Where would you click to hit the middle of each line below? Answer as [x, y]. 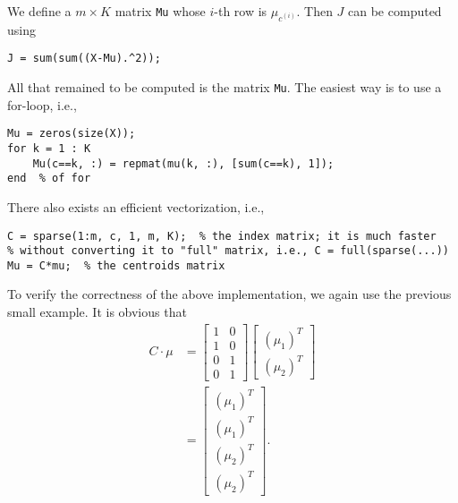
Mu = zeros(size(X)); [72, 134]
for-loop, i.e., [42, 104]
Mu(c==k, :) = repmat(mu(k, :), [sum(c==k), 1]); [183, 163]
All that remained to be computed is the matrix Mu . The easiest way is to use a [225, 87]
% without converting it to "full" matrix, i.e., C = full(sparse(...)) [228, 251]
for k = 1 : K [49, 148]
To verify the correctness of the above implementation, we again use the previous [229, 294]
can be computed [395, 11]
